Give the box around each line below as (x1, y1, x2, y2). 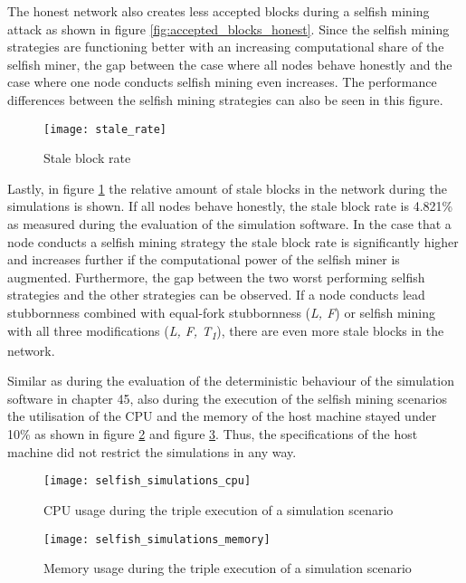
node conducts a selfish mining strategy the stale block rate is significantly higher (7, 232, 459, 251)
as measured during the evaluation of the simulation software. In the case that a (7, 215, 452, 233)
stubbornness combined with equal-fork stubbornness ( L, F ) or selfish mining (7, 302, 435, 321)
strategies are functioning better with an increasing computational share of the (7, 37, 444, 56)
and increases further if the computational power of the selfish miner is (7, 250, 400, 269)
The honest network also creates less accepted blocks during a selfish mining (7, 2, 430, 20)
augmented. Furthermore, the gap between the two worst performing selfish (7, 267, 425, 286)
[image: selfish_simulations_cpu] (43, 474, 252, 488)
